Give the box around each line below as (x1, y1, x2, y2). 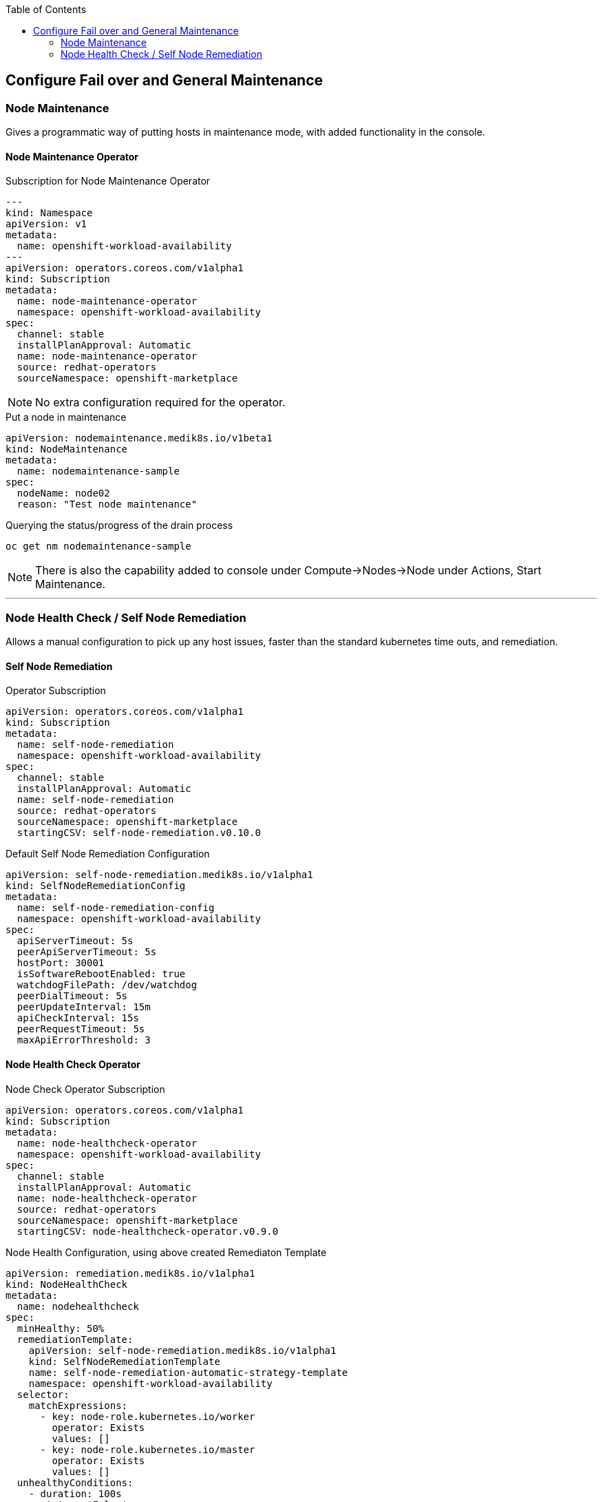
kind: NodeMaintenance (6, 444, 128, 455)
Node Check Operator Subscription (6, 1083, 165, 1095)
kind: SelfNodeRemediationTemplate (28, 1355, 220, 1367)
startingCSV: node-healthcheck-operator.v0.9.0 (17, 1225, 279, 1237)
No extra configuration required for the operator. (35, 395, 286, 410)
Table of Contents (6, 3, 87, 15)
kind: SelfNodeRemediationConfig (6, 880, 186, 892)
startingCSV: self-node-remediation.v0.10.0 (17, 827, 261, 839)
